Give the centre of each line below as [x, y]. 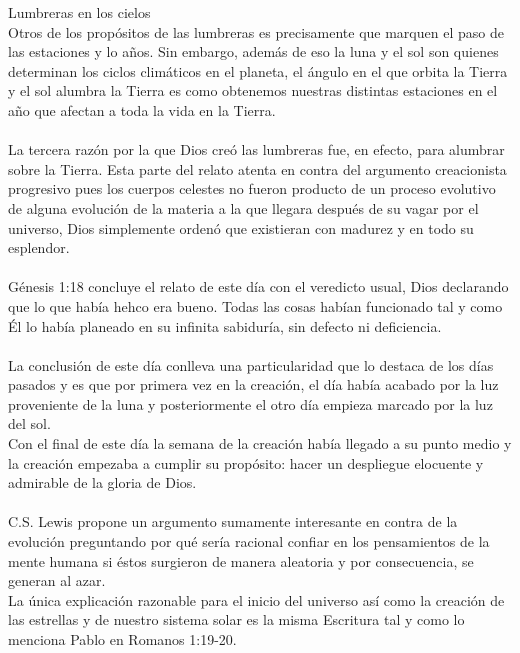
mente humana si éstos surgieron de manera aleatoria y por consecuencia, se [241, 560]
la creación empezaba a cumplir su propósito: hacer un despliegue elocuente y [246, 462]
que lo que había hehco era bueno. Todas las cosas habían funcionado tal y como [255, 305]
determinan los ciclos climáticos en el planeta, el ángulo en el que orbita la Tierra [258, 70]
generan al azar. [57, 580]
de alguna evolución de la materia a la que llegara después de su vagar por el [243, 207]
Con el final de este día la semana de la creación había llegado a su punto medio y [260, 443]
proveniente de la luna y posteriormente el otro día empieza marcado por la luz [250, 403]
